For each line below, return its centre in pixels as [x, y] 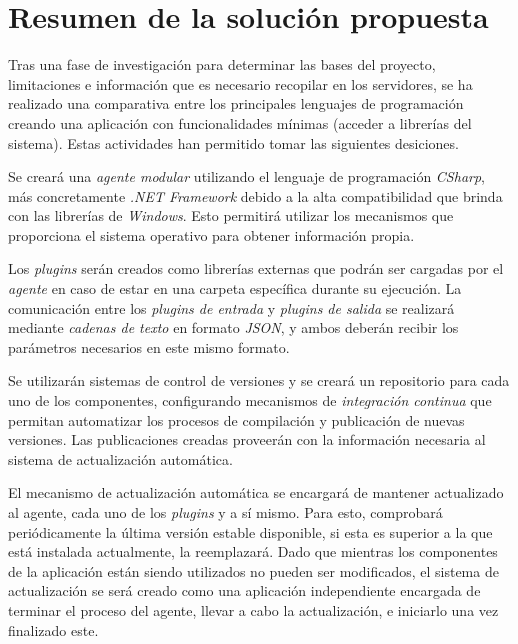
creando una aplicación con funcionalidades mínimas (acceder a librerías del [240, 122]
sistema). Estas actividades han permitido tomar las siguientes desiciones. [233, 142]
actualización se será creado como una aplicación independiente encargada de [244, 590]
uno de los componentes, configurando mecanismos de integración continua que [250, 400]
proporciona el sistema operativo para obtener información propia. [211, 234]
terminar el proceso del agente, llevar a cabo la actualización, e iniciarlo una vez [253, 609]
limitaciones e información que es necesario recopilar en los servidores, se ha [240, 83]
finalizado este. [53, 629]
